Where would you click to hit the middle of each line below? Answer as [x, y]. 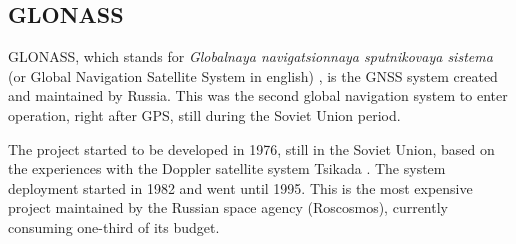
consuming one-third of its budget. [114, 226]
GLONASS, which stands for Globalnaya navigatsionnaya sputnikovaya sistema [250, 56]
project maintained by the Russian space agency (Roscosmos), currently [228, 207]
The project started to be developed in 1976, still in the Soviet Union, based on [251, 148]
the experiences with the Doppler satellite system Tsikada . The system [227, 168]
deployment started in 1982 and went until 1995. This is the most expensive [240, 187]
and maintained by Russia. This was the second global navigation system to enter [258, 95]
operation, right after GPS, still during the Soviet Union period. [204, 114]
